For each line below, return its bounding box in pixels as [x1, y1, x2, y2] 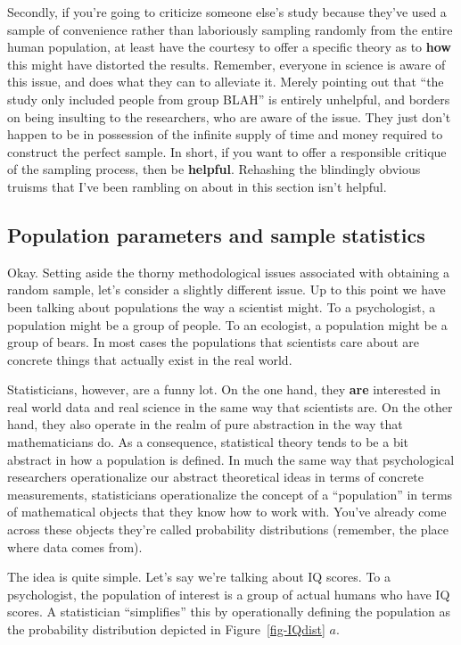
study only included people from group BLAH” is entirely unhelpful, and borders [7, 89, 450, 108]
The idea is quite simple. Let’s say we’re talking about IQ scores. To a [7, 567, 391, 586]
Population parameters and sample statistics [7, 220, 425, 248]
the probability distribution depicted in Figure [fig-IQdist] [7, 620, 325, 639]
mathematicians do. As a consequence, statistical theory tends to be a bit [7, 433, 409, 451]
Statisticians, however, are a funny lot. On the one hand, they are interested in [7, 380, 441, 399]
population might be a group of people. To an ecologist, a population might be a [7, 315, 448, 334]
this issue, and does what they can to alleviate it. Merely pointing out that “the [7, 72, 444, 91]
